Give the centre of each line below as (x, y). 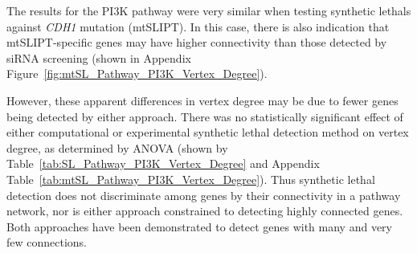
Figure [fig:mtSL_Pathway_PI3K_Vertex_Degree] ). (137, 73)
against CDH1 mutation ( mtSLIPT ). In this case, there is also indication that (198, 26)
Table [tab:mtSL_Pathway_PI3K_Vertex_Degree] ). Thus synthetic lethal (191, 179)
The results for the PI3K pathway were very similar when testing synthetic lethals (209, 10)
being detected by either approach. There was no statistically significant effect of (205, 116)
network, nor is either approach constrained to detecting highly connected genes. (205, 211)
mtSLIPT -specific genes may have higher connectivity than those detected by (197, 42)
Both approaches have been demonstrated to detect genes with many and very (200, 226)
